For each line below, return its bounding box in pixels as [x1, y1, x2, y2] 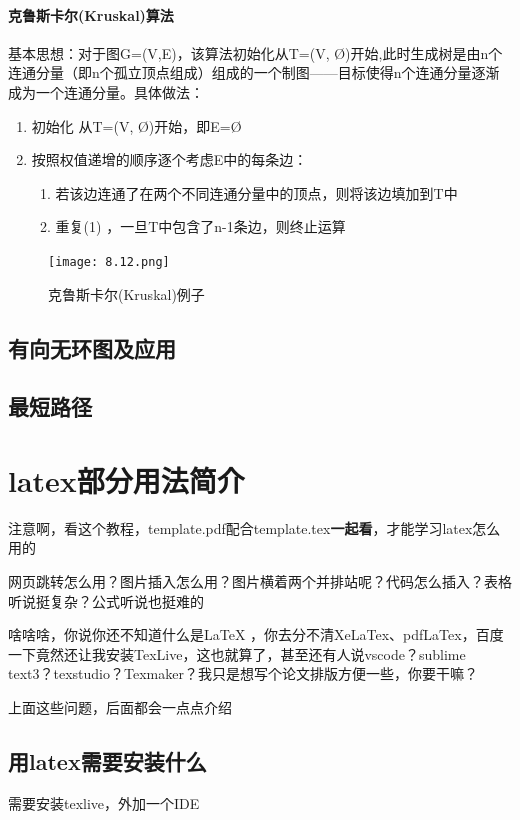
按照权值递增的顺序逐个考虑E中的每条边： [31, 149, 308, 170]
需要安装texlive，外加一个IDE [8, 792, 200, 813]
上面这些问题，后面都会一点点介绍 [8, 697, 232, 718]
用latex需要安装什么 [8, 746, 207, 777]
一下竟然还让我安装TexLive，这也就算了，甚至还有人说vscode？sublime [8, 643, 466, 664]
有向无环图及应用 [8, 332, 176, 363]
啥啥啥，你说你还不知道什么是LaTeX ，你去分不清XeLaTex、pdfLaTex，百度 [8, 624, 504, 645]
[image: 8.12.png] [48, 254, 170, 269]
